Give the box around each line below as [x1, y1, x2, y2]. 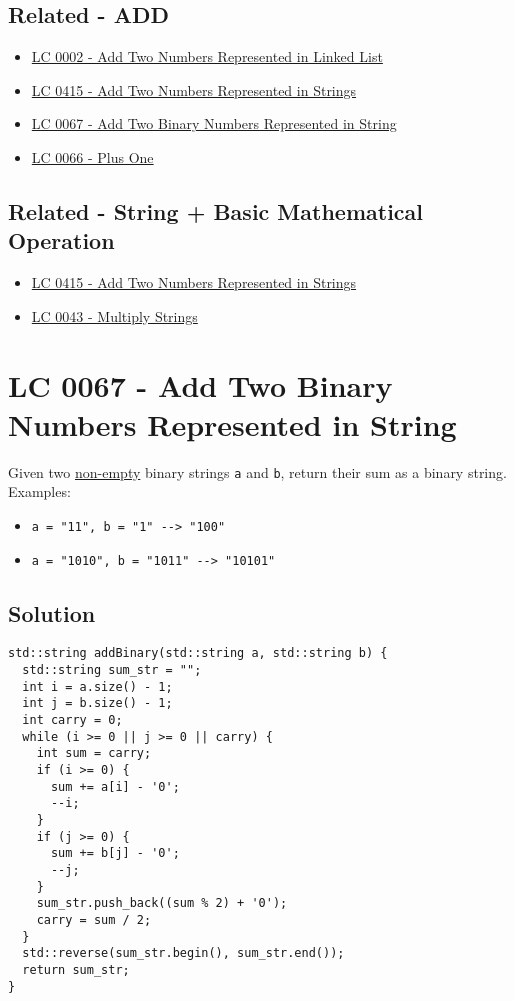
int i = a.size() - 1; [22, 679, 173, 694]
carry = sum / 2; [36, 912, 152, 927]
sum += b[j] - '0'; [50, 846, 180, 861]
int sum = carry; [36, 746, 152, 761]
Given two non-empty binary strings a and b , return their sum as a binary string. [8, 461, 507, 482]
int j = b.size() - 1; [22, 696, 173, 711]
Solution [8, 597, 96, 628]
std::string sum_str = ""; [22, 663, 202, 678]
